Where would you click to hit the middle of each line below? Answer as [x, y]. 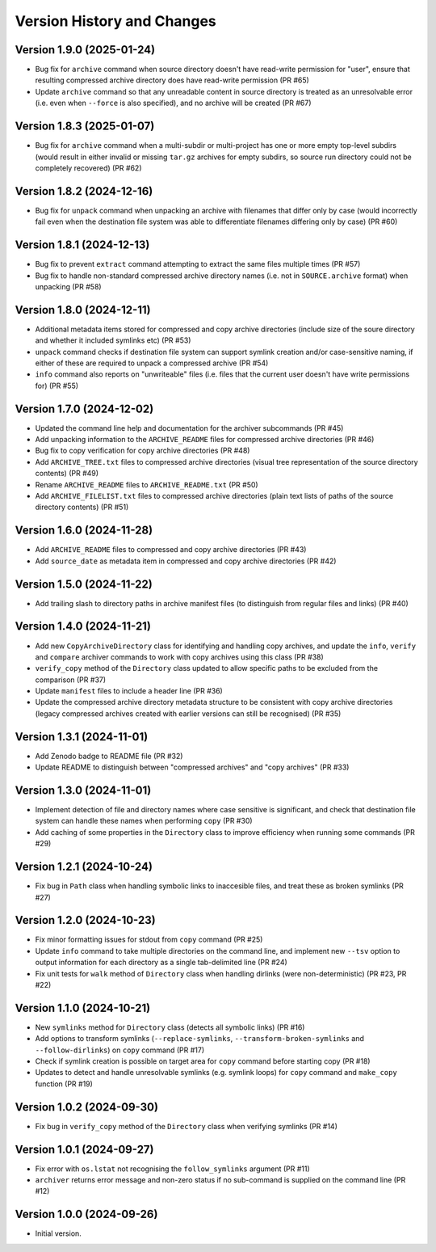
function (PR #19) [64, 1084]
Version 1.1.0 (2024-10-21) [83, 1008]
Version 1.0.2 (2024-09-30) [87, 1107]
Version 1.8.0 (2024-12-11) [83, 310]
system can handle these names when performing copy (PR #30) [144, 821]
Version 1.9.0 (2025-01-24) [85, 50]
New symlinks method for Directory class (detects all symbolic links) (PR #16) [170, 1027]
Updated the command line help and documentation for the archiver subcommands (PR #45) [189, 428]
